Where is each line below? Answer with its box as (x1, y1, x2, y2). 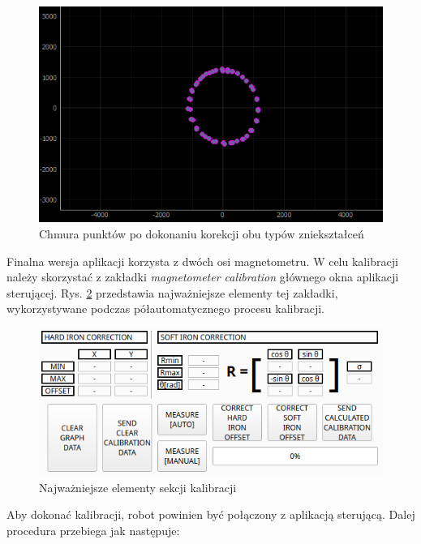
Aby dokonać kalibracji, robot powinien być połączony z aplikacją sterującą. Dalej (6, 506, 415, 523)
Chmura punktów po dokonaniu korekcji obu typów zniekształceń (39, 225, 364, 242)
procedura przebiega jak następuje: (6, 521, 180, 538)
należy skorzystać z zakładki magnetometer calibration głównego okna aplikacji (6, 268, 399, 285)
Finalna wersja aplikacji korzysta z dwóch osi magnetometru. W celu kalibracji (6, 252, 398, 269)
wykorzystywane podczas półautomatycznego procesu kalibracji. (6, 300, 324, 317)
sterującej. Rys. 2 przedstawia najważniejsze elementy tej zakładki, (6, 284, 338, 301)
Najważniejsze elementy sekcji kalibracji (39, 478, 237, 495)
